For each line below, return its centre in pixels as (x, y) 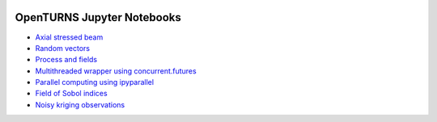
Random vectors (63, 48)
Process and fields (66, 60)
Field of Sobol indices (72, 94)
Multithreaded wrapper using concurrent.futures (116, 71)
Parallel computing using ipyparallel (94, 82)
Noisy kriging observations (80, 104)
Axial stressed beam (69, 37)
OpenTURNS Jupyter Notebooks (98, 17)
